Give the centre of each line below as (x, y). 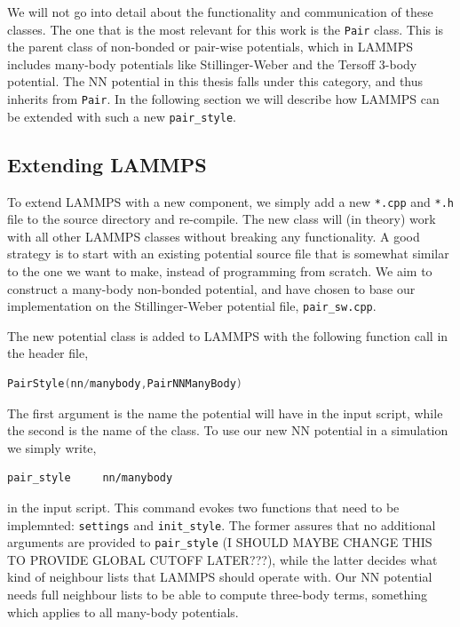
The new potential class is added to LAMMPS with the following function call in (228, 335)
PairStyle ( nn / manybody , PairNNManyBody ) (125, 384)
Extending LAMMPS (107, 164)
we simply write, (52, 447)
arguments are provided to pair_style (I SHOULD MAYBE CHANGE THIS (220, 542)
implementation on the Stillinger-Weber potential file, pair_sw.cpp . (192, 306)
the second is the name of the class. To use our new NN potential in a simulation (228, 430)
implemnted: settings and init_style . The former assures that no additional (222, 524)
